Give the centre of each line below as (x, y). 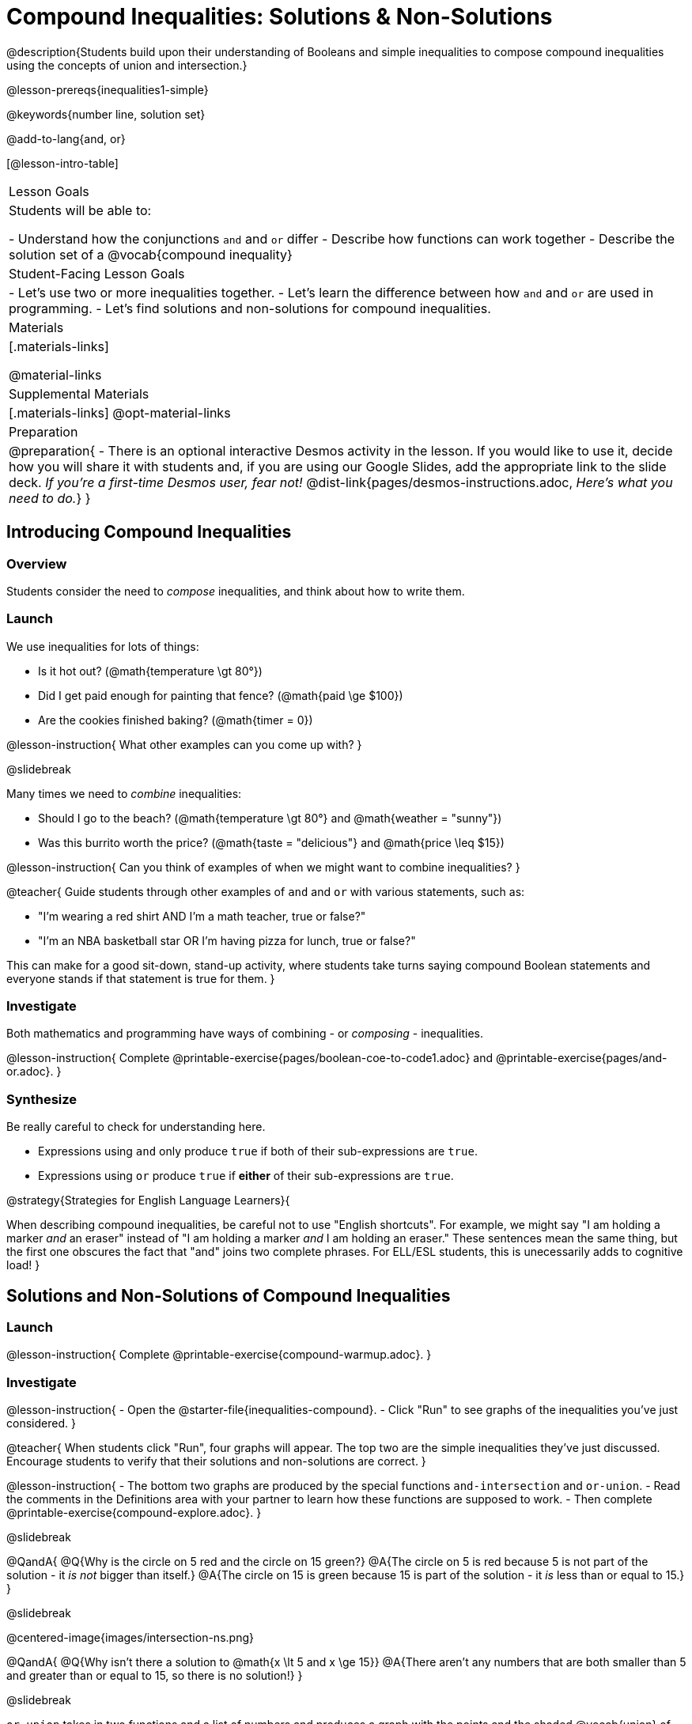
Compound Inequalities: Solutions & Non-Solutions (280, 17)
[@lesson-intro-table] (62, 163)
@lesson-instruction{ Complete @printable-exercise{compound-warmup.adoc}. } (219, 1355)
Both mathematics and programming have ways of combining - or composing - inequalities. (245, 1034)
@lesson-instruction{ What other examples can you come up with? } (184, 744)
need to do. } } (50, 498)
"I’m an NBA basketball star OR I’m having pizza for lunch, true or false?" (227, 940)
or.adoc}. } (34, 1072)
